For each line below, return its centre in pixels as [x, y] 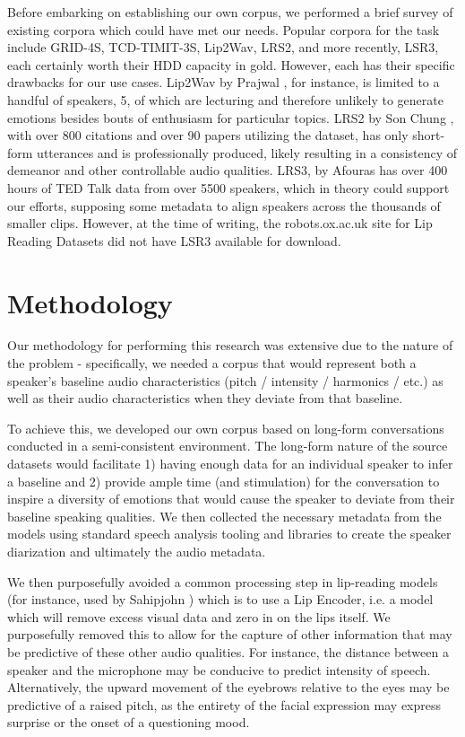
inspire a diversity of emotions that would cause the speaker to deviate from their [231, 499]
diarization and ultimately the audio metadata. [137, 551]
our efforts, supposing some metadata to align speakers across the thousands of [224, 205]
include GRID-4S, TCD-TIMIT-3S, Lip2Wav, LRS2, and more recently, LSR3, [223, 47]
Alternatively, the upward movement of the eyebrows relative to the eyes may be [228, 687]
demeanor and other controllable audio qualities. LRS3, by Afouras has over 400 [228, 170]
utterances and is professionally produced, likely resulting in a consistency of [247, 152]
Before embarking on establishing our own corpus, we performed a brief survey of [230, 12]
